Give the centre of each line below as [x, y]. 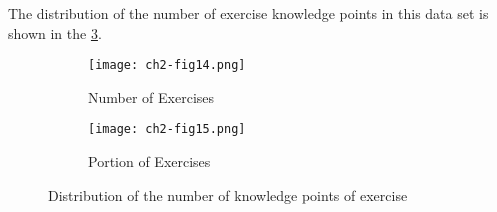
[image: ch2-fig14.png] [167, 65]
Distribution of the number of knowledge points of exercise [228, 194]
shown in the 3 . [55, 32]
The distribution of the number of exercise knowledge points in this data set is [248, 13]
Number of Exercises [151, 96]
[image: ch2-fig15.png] [167, 129]
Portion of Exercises [149, 161]
